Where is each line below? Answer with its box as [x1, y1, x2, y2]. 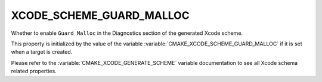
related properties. [11, 68, 57, 75]
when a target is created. [11, 48, 73, 55]
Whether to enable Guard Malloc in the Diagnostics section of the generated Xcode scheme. [11, 29, 243, 37]
